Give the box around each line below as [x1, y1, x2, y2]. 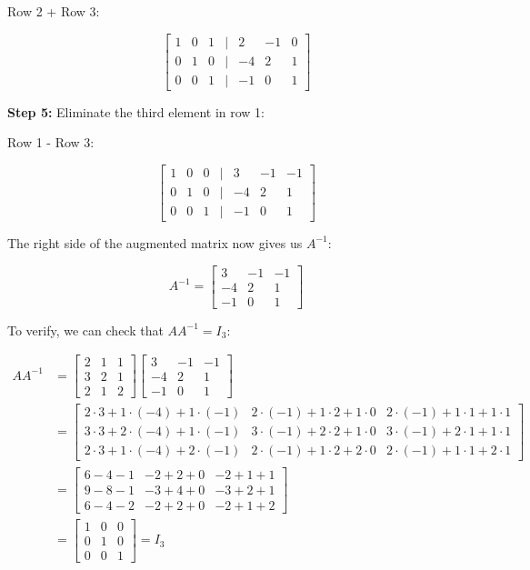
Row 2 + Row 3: [7, 2, 100, 20]
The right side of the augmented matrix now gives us [7, 233, 303, 252]
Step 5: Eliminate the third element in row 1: [7, 102, 265, 121]
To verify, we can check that [7, 320, 164, 339]
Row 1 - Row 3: [7, 133, 95, 152]
